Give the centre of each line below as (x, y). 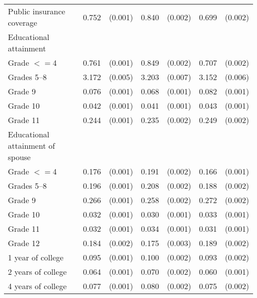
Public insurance (37, 11)
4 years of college (37, 286)
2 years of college (37, 272)
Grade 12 (24, 243)
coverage (23, 22)
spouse (19, 157)
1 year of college (36, 257)
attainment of (32, 146)
